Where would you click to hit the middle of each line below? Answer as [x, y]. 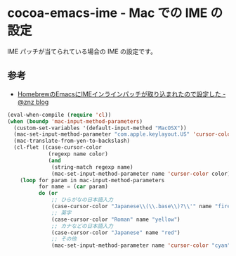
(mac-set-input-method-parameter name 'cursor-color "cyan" [141, 245]
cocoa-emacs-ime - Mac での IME [107, 13]
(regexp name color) [78, 154]
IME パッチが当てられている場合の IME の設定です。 [82, 51]
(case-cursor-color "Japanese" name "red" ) [116, 232]
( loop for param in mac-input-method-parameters [92, 180]
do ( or [48, 193]
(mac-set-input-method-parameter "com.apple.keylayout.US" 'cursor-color [124, 134]
